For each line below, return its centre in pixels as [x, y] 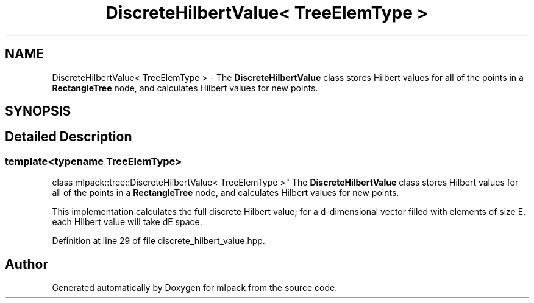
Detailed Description [69, 137]
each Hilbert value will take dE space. [127, 222]
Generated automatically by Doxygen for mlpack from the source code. [195, 288]
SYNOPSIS [38, 111]
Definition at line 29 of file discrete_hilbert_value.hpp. [158, 241]
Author [27, 264]
